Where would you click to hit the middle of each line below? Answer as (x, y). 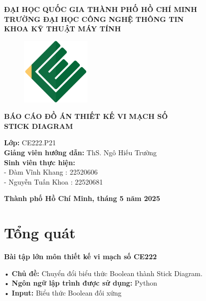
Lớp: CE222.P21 (30, 143)
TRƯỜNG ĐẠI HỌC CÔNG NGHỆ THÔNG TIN (94, 19)
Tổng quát (40, 233)
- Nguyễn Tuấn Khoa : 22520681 (54, 181)
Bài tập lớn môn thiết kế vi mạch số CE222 (81, 256)
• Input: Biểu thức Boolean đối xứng (63, 292)
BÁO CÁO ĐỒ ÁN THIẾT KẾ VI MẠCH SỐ (86, 116)
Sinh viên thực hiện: (40, 162)
